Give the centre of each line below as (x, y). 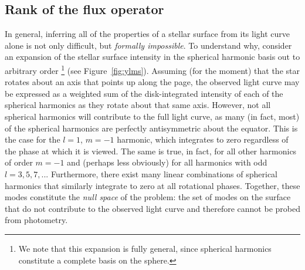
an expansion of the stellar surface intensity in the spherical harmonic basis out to (152, 57)
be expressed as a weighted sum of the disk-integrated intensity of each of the (144, 93)
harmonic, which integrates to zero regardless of (203, 139)
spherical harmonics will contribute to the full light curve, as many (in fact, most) (152, 117)
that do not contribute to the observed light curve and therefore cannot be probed (152, 208)
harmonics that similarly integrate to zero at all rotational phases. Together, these (152, 185)
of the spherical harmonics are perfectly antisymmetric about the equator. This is (151, 128)
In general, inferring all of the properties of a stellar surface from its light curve (148, 34)
